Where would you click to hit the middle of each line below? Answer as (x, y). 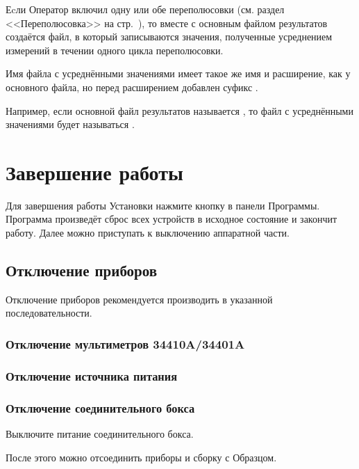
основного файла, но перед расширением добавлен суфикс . (132, 87)
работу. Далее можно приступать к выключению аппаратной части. (148, 233)
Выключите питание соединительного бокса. (100, 433)
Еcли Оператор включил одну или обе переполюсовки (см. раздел (145, 9)
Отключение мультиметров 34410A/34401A (125, 343)
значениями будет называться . (70, 124)
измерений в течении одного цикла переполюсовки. (115, 50)
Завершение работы (94, 172)
